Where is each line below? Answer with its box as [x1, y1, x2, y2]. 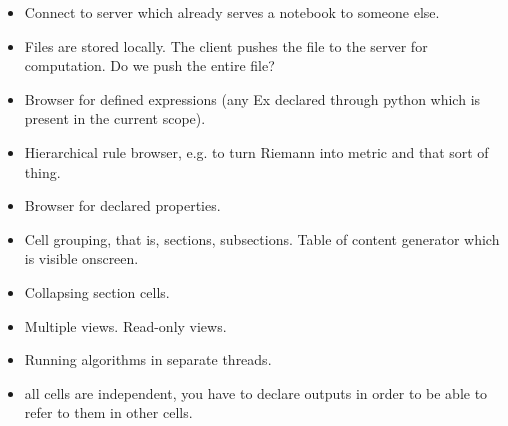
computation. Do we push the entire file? [24, 55, 275, 76]
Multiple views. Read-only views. [24, 315, 227, 336]
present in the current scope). [24, 108, 206, 129]
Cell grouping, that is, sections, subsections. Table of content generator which [24, 228, 500, 249]
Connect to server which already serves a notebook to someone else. [24, 2, 440, 22]
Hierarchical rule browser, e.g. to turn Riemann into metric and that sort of [24, 141, 489, 162]
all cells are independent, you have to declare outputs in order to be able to [24, 382, 488, 403]
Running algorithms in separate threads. [24, 349, 272, 370]
